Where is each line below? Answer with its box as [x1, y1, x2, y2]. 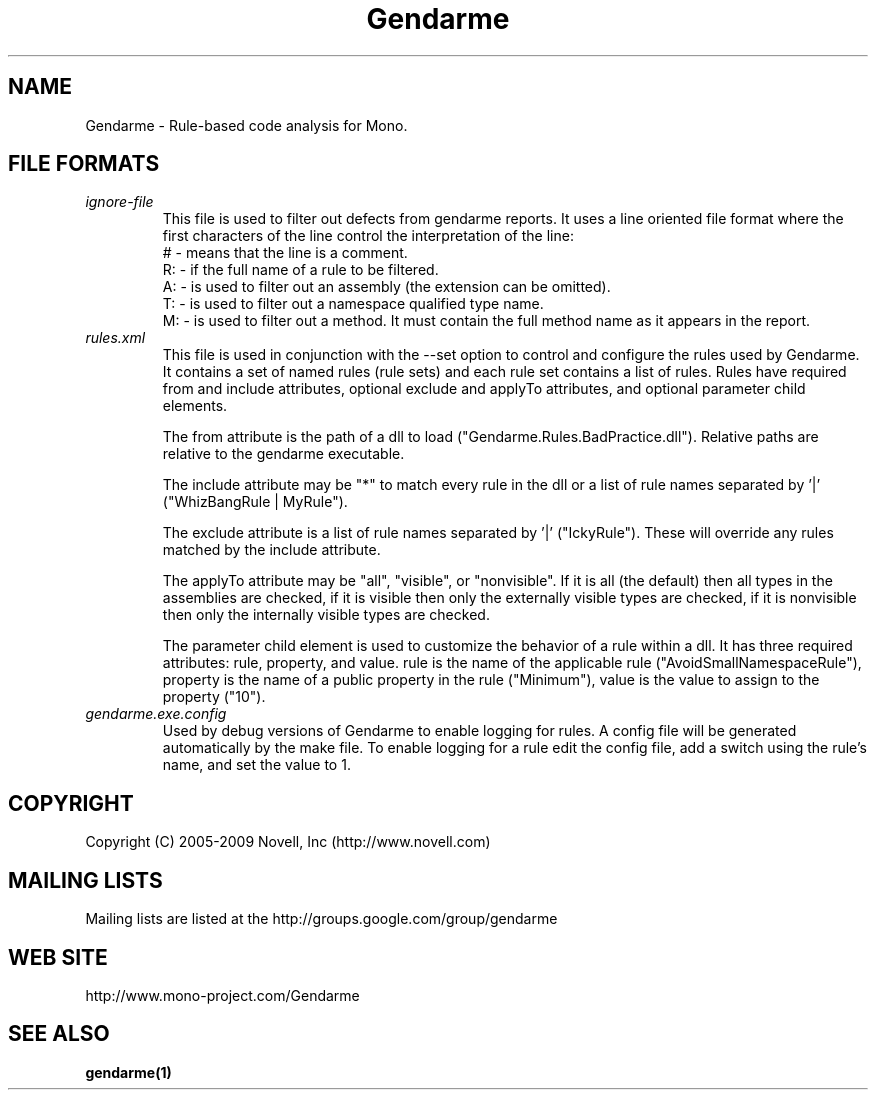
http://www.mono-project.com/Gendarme [85, 986, 360, 1004]
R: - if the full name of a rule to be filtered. [162, 261, 439, 279]
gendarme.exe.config [85, 705, 227, 723]
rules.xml [85, 329, 146, 347]
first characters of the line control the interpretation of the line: [162, 227, 574, 245]
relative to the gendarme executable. [162, 445, 405, 463]
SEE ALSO [8, 1021, 110, 1047]
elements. [162, 397, 228, 415]
